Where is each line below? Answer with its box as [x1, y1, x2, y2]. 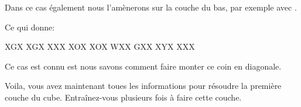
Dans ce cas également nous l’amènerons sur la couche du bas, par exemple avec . [5, 1, 297, 13]
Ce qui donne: [5, 20, 55, 33]
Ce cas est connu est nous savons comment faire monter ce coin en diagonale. [5, 60, 282, 72]
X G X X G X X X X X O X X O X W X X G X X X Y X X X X [5, 40, 195, 53]
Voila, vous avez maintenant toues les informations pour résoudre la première [5, 80, 282, 92]
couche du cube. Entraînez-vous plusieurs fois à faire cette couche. [5, 91, 242, 103]
